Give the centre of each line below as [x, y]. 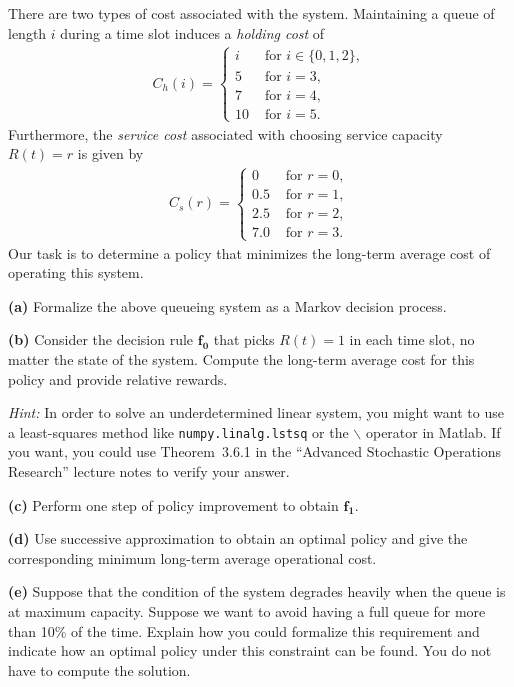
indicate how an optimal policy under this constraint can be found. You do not [250, 650]
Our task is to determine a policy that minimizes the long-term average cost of [249, 252]
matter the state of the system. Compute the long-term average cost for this [241, 359]
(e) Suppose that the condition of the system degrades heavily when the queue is [257, 591]
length [27, 32]
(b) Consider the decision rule [101, 339]
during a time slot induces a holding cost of [192, 32]
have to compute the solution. [99, 669]
